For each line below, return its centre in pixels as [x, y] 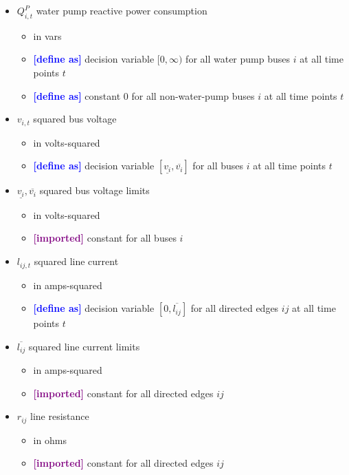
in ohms [50, 440]
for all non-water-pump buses [193, 95]
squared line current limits [84, 346]
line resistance [60, 416]
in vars [47, 35]
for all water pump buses [238, 59]
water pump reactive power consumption [122, 10]
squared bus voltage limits [94, 190]
